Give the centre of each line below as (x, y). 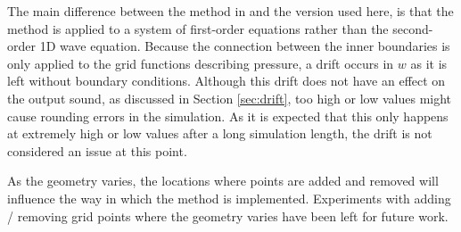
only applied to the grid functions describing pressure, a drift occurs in (201, 63)
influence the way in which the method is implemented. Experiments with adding (229, 198)
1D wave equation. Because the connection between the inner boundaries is (245, 46)
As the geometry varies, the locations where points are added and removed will (223, 181)
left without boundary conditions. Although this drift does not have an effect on (226, 81)
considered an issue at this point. (97, 150)
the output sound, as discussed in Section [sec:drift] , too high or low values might (230, 98)
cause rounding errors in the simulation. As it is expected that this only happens (228, 116)
